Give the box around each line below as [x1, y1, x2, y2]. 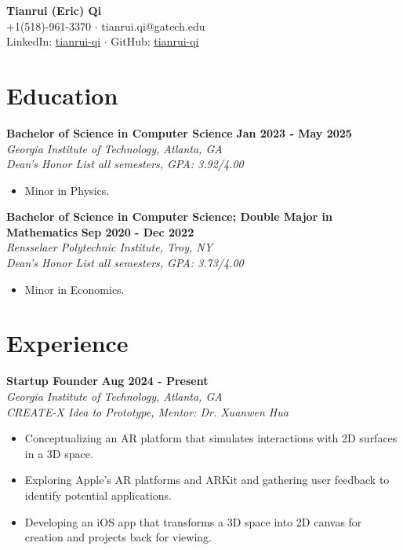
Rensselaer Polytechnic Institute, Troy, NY [6, 239, 213, 255]
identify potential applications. [24, 486, 172, 503]
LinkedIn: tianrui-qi [6, 33, 101, 49]
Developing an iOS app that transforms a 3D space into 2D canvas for [24, 513, 362, 530]
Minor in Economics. [24, 280, 125, 297]
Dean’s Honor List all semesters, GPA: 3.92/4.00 [6, 156, 244, 172]
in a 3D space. [24, 445, 93, 461]
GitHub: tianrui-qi [111, 33, 199, 49]
